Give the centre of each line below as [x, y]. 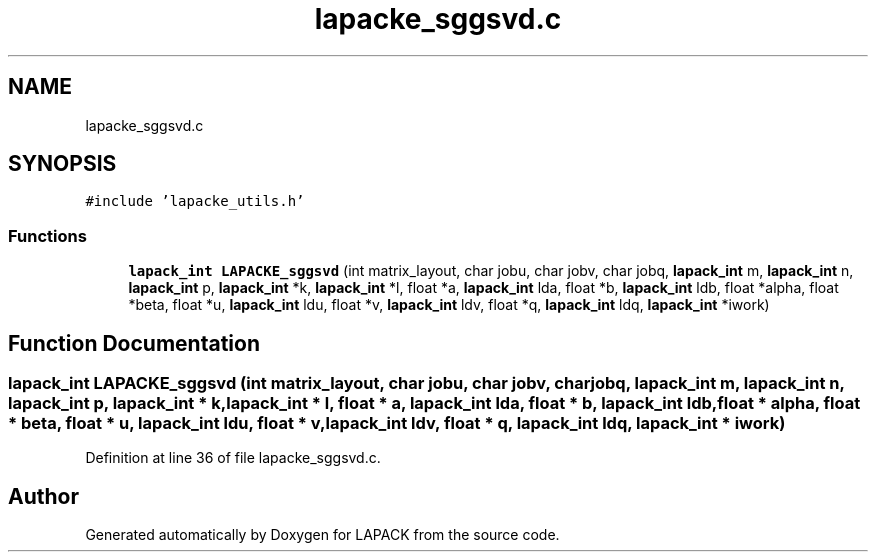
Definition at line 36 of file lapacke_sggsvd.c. [233, 458]
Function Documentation [134, 343]
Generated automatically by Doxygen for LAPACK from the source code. [322, 535]
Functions [47, 235]
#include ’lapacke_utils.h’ [195, 201]
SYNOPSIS [62, 164]
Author [43, 496]
